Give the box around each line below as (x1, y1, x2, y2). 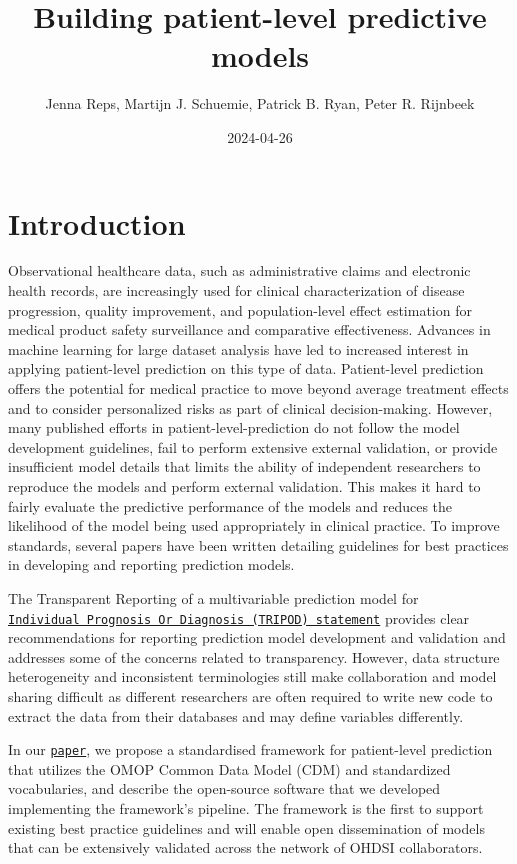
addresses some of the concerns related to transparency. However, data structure (8, 646, 500, 667)
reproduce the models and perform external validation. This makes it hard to (8, 475, 481, 496)
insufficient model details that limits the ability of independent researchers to (8, 456, 481, 477)
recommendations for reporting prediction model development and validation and (8, 627, 506, 648)
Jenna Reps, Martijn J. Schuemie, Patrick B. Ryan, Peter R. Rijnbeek (45, 93, 475, 114)
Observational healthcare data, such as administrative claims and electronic (8, 260, 471, 281)
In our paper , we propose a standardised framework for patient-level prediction (8, 739, 493, 760)
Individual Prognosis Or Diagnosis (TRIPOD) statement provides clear (8, 607, 470, 628)
